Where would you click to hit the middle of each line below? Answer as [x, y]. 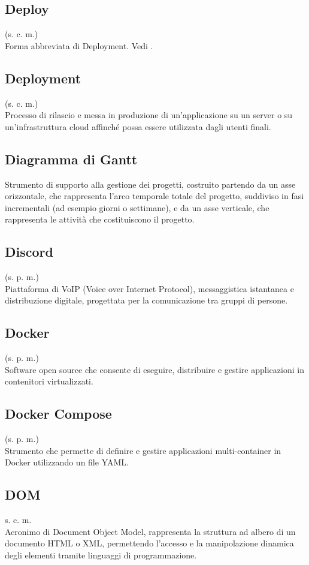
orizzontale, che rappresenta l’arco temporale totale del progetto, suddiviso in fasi [154, 196]
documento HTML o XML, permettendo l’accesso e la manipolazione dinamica [149, 543]
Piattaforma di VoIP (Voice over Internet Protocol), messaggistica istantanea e [149, 288]
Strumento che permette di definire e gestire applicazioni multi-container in [143, 450]
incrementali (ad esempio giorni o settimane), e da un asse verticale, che [137, 207]
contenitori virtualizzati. [49, 381]
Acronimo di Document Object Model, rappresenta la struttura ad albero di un [150, 531]
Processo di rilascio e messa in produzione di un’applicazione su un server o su [149, 115]
